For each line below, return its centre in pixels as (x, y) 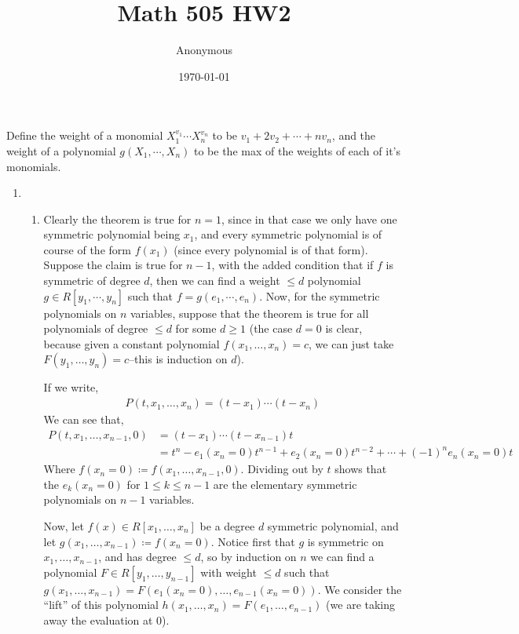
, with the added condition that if (292, 265)
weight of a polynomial (61, 150)
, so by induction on (249, 557)
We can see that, (84, 419)
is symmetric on (345, 541)
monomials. (34, 166)
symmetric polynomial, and (333, 526)
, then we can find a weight (215, 281)
